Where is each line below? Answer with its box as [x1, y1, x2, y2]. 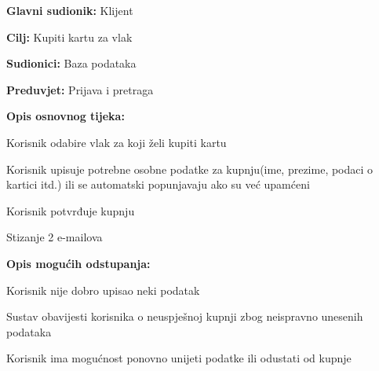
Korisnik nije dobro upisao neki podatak [6, 281, 200, 298]
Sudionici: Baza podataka [6, 55, 137, 72]
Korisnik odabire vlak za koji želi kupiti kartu [6, 134, 227, 150]
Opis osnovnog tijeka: [6, 108, 125, 124]
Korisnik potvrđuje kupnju [6, 202, 135, 219]
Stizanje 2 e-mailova [6, 229, 103, 245]
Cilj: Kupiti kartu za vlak [6, 28, 133, 45]
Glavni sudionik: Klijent [6, 2, 133, 18]
